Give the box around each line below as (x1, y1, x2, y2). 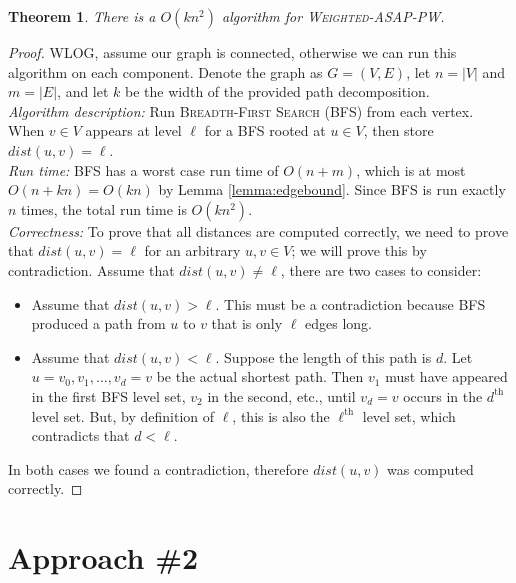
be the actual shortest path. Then (156, 366, 364, 387)
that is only (211, 313, 283, 334)
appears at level (85, 120, 182, 141)
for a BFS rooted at (204, 120, 326, 141)
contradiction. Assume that (8, 259, 175, 280)
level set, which (362, 405, 456, 426)
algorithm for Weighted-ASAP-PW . (222, 6, 445, 26)
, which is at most (356, 159, 466, 180)
